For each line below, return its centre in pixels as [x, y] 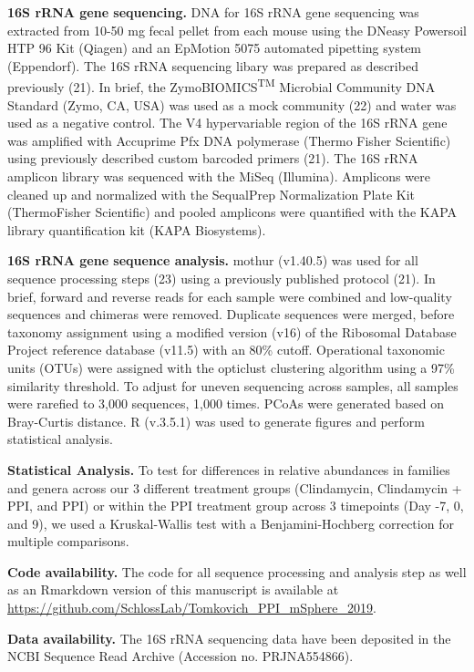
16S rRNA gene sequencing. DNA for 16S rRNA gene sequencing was [213, 12]
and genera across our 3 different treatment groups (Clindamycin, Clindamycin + [235, 487]
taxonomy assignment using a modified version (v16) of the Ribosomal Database [232, 331]
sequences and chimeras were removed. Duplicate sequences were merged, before [231, 314]
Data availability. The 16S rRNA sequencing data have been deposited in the [229, 638]
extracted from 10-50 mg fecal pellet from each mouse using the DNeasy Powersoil [237, 30]
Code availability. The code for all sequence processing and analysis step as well [237, 571]
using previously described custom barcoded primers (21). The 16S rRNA [213, 158]
